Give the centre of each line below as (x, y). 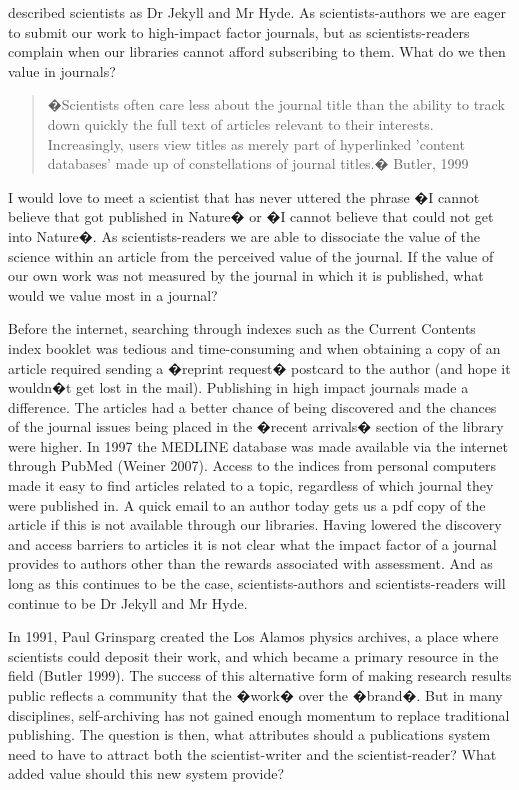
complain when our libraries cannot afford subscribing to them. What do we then (257, 51)
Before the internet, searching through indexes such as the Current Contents (242, 328)
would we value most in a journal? (113, 294)
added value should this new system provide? (146, 773)
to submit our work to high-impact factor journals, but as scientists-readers (239, 31)
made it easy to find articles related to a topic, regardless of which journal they (251, 485)
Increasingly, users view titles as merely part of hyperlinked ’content (256, 143)
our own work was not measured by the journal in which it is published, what (246, 275)
